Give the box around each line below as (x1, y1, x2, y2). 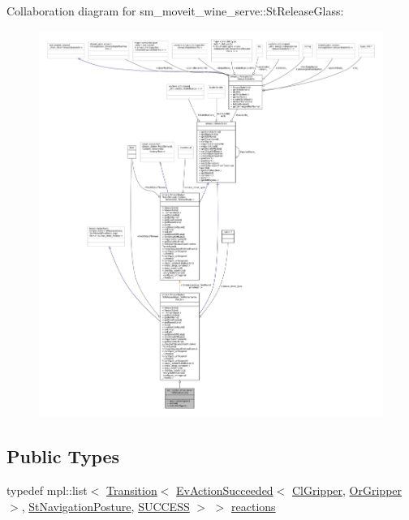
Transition (105, 481, 157, 498)
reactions (231, 497, 276, 514)
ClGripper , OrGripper (291, 481, 403, 498)
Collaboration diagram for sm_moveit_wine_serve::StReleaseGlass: (6, 2, 344, 19)
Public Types (6, 444, 120, 469)
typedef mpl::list (6, 481, 88, 498)
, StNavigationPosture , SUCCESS (21, 497, 190, 514)
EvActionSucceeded (176, 481, 273, 498)
